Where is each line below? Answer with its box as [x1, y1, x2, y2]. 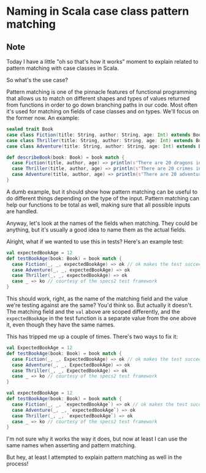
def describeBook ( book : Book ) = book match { [6, 154, 124, 161]
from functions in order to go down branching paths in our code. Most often [6, 101, 198, 108]
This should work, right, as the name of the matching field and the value [6, 295, 188, 302]
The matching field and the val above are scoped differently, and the [6, 308, 180, 315]
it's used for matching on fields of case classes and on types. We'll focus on [6, 108, 199, 115]
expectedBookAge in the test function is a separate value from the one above [6, 314, 197, 322]
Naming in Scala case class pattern [6, 4, 189, 18]
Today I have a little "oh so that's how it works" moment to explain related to [6, 58, 199, 65]
